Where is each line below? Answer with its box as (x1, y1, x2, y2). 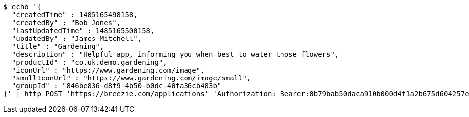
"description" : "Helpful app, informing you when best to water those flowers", (11, 50, 339, 58)
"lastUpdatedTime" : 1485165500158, (11, 27, 155, 35)
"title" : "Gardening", (11, 42, 104, 50)
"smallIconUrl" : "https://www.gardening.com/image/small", (11, 74, 251, 82)
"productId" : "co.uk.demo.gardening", (11, 58, 167, 66)
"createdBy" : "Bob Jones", (11, 19, 121, 27)
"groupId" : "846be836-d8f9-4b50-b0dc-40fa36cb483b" (11, 82, 222, 90)
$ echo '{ (3, 3, 41, 11)
